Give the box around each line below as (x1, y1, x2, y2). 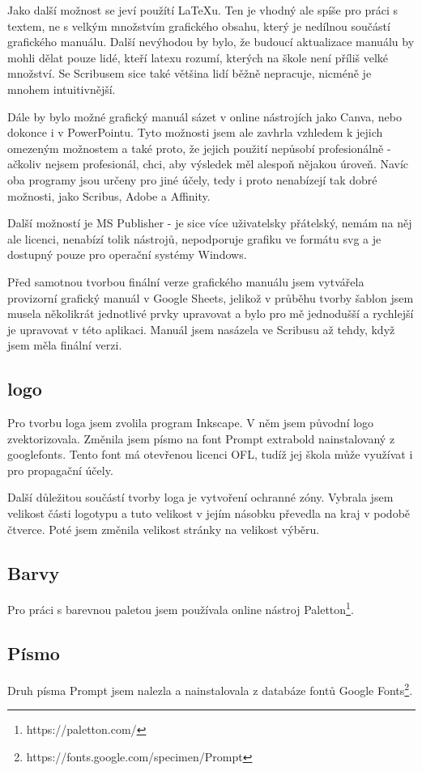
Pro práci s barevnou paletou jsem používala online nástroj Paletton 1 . (7, 599, 354, 618)
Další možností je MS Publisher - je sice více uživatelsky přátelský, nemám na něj (7, 214, 412, 231)
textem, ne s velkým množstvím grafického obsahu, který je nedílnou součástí (7, 17, 390, 34)
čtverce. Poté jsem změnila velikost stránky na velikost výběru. (7, 520, 320, 537)
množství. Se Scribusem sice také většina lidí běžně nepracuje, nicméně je (7, 65, 372, 82)
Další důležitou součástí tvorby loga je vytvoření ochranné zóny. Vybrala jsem (7, 489, 394, 506)
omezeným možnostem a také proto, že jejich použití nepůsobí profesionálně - (7, 139, 391, 156)
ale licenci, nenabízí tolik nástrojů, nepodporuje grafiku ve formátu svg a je (7, 230, 382, 247)
